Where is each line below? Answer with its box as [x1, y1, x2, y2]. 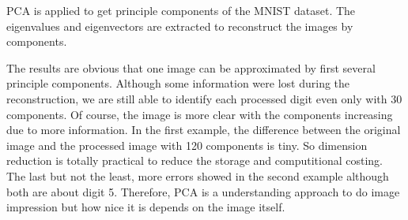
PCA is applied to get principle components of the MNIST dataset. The [6, 2, 356, 18]
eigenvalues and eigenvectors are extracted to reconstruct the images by [6, 17, 353, 34]
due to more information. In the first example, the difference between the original [6, 121, 401, 138]
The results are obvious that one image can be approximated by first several [6, 59, 376, 76]
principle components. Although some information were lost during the [6, 75, 350, 91]
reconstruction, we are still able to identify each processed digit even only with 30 [6, 90, 402, 106]
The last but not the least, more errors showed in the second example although [6, 167, 389, 184]
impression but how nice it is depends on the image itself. [6, 199, 285, 215]
